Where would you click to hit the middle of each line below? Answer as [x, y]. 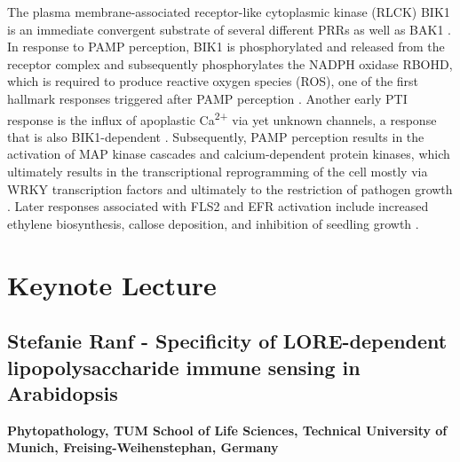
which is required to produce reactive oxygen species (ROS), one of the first [213, 81]
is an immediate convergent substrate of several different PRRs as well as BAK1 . [229, 29]
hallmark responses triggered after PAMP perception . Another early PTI [207, 98]
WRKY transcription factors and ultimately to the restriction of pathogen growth [230, 188]
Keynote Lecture [112, 284]
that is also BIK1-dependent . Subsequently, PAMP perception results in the [216, 136]
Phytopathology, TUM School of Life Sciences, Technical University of [227, 430]
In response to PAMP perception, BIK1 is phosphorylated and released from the [226, 47]
